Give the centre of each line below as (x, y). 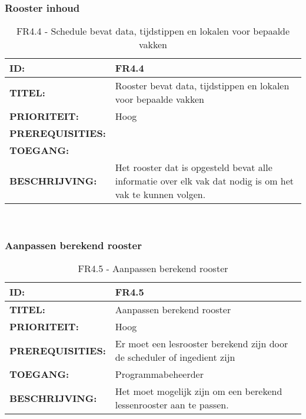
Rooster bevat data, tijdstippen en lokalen (202, 86)
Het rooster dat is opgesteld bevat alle (194, 167)
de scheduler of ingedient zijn (175, 357)
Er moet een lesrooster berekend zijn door (202, 344)
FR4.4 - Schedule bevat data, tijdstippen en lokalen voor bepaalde (153, 31)
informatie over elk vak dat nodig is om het (204, 181)
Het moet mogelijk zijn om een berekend (199, 391)
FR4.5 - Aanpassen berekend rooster (153, 269)
